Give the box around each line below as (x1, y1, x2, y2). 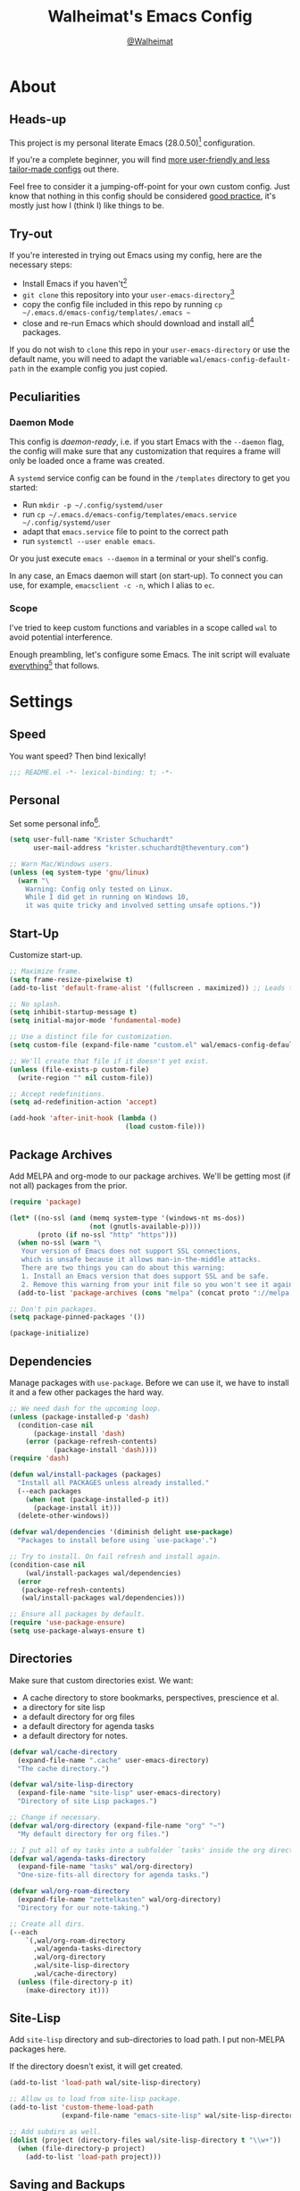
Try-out (9, 226, 53, 241)
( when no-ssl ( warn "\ (17, 1238, 102, 1247)
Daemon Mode (9, 416, 74, 428)
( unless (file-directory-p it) (17, 1977, 134, 1986)
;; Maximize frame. (9, 967, 82, 976)
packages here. (9, 2044, 67, 2054)
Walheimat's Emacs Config (47, 6, 253, 27)
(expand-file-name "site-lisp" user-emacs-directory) (17, 1789, 221, 1798)
